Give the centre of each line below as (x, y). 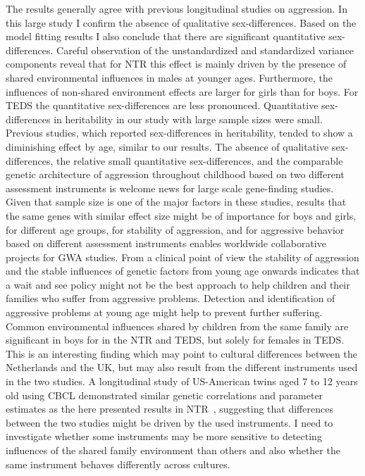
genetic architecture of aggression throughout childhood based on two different (175, 174)
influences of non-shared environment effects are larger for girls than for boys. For (182, 91)
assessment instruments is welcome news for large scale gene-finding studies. (170, 188)
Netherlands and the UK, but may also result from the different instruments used (182, 367)
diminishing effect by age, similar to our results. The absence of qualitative (167, 146)
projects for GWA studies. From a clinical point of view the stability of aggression (182, 257)
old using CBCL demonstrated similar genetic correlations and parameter (165, 395)
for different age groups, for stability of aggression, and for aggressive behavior (175, 229)
